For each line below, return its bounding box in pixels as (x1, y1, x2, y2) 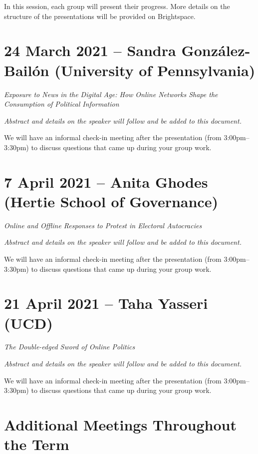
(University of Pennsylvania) (54, 60, 256, 80)
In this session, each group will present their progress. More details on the (4, 1, 230, 11)
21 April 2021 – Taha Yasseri (4, 293, 208, 313)
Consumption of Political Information (4, 99, 119, 109)
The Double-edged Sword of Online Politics (4, 341, 135, 352)
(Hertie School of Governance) (4, 191, 218, 211)
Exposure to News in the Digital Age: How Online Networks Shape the (4, 89, 218, 99)
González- (181, 40, 251, 61)
